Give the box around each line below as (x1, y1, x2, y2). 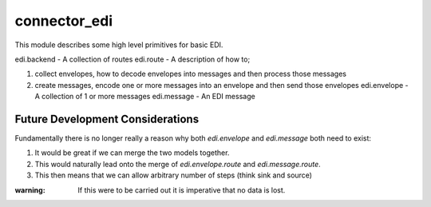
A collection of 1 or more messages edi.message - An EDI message (34, 92, 255, 102)
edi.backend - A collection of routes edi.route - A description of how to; (14, 54, 251, 64)
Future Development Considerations (14, 112, 200, 125)
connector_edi (14, 12, 113, 30)
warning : (14, 185, 45, 195)
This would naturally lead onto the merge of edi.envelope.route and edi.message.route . (34, 159, 321, 169)
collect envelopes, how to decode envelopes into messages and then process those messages (34, 69, 347, 79)
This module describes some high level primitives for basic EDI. (14, 40, 223, 50)
